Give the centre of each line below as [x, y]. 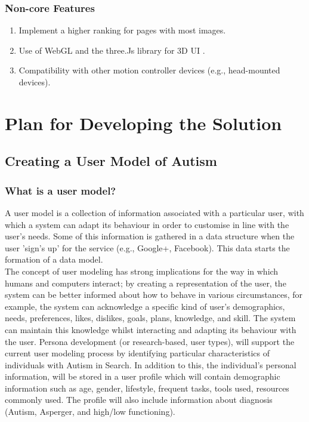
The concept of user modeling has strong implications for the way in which [142, 271]
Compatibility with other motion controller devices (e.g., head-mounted [149, 70]
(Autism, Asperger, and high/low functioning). [90, 412]
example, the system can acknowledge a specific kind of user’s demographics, [145, 306]
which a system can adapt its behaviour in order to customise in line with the [147, 224]
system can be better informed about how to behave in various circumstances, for [154, 295]
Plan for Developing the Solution [143, 123]
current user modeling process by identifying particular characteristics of [137, 353]
